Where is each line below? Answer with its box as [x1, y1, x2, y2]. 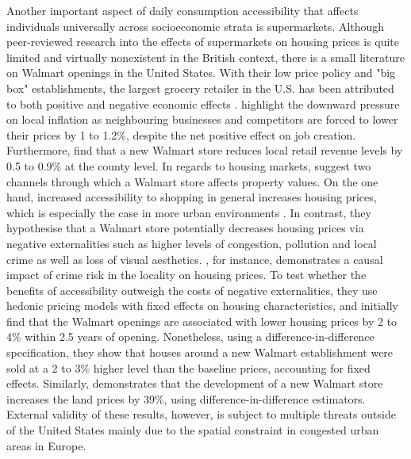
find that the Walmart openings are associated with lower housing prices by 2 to [6, 312, 398, 329]
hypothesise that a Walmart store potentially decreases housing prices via [6, 220, 364, 236]
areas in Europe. [6, 437, 86, 453]
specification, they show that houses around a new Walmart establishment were [6, 344, 394, 361]
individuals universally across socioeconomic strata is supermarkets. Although [6, 17, 385, 34]
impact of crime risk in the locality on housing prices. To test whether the [6, 266, 367, 283]
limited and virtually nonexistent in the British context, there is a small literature [6, 48, 405, 65]
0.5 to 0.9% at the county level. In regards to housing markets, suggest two [6, 157, 371, 174]
